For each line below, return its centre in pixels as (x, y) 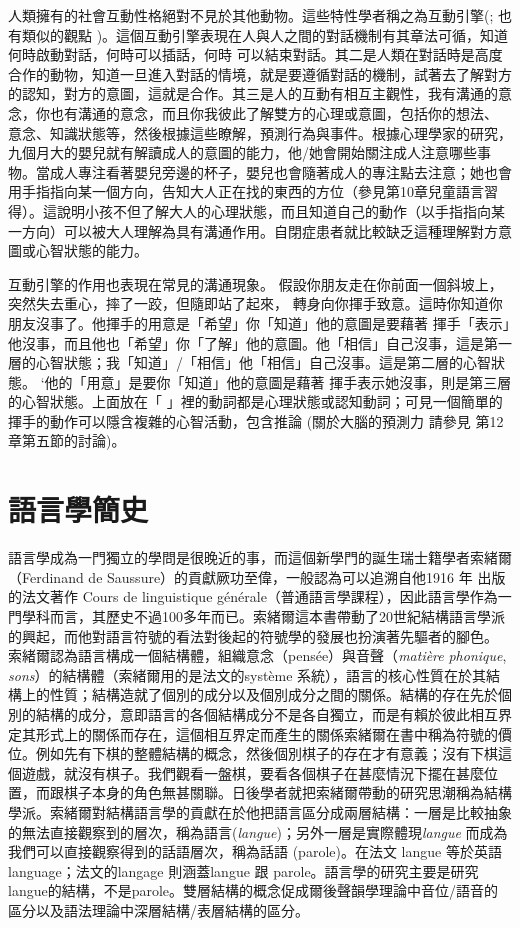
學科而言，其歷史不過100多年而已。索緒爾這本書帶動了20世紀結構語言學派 (263, 615)
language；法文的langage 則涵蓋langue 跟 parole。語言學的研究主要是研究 (243, 870)
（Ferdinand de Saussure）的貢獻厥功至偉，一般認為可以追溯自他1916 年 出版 (257, 576)
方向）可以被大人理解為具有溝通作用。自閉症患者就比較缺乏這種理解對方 (259, 230)
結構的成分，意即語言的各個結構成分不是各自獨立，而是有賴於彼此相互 (266, 713)
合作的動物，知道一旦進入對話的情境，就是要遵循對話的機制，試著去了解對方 (260, 73)
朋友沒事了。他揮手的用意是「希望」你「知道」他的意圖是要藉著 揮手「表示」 (259, 322)
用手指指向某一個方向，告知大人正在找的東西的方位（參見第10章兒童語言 (246, 191)
